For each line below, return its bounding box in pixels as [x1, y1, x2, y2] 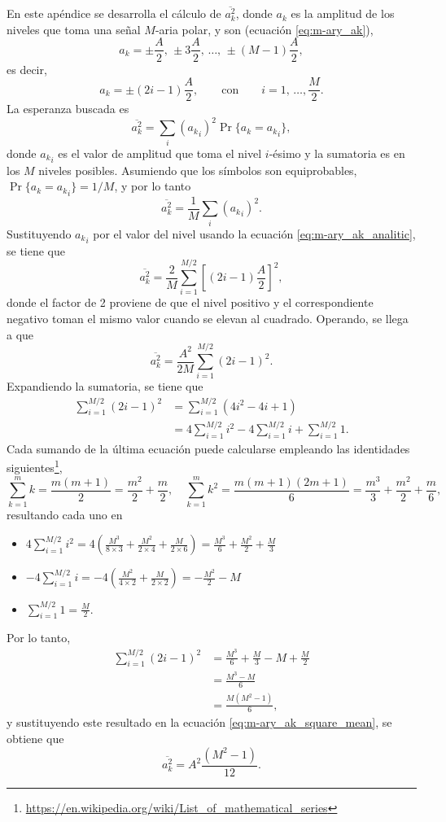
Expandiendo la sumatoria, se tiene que [7, 378, 203, 395]
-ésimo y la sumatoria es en [269, 144, 405, 161]
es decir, [7, 60, 47, 77]
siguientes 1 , [7, 457, 63, 476]
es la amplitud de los [291, 5, 395, 22]
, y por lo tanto [114, 177, 191, 195]
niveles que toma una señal [7, 20, 141, 37]
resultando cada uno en [7, 505, 123, 522]
